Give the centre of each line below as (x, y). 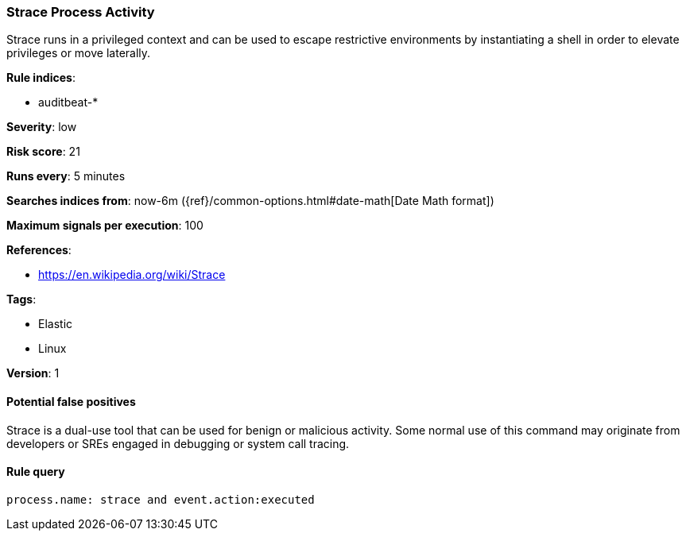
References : (39, 250)
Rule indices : (41, 78)
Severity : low (42, 127)
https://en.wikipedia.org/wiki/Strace (132, 275)
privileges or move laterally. (79, 53)
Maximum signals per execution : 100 (105, 226)
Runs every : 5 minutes (66, 176)
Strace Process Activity (81, 12)
